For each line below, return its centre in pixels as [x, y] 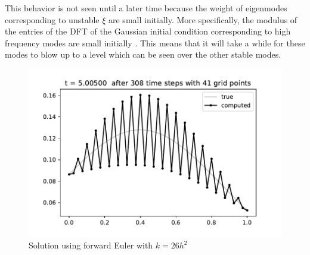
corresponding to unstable [52, 19]
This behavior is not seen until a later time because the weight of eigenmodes [146, 8]
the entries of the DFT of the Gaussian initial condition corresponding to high [148, 31]
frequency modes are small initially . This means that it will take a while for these [155, 42]
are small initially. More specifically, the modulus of [203, 19]
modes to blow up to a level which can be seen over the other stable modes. [143, 54]
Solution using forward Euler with [91, 245]
